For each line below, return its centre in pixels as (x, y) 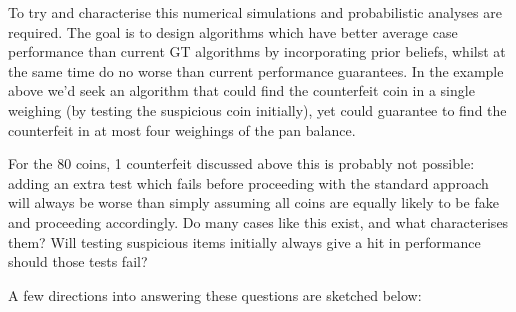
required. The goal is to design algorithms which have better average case (233, 31)
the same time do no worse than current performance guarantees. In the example (256, 70)
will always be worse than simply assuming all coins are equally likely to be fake (253, 202)
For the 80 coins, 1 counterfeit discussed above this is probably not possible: (241, 163)
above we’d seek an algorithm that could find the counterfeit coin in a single (241, 90)
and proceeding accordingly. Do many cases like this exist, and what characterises (258, 221)
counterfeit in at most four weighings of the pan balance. (182, 129)
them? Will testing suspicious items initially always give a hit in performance (244, 241)
